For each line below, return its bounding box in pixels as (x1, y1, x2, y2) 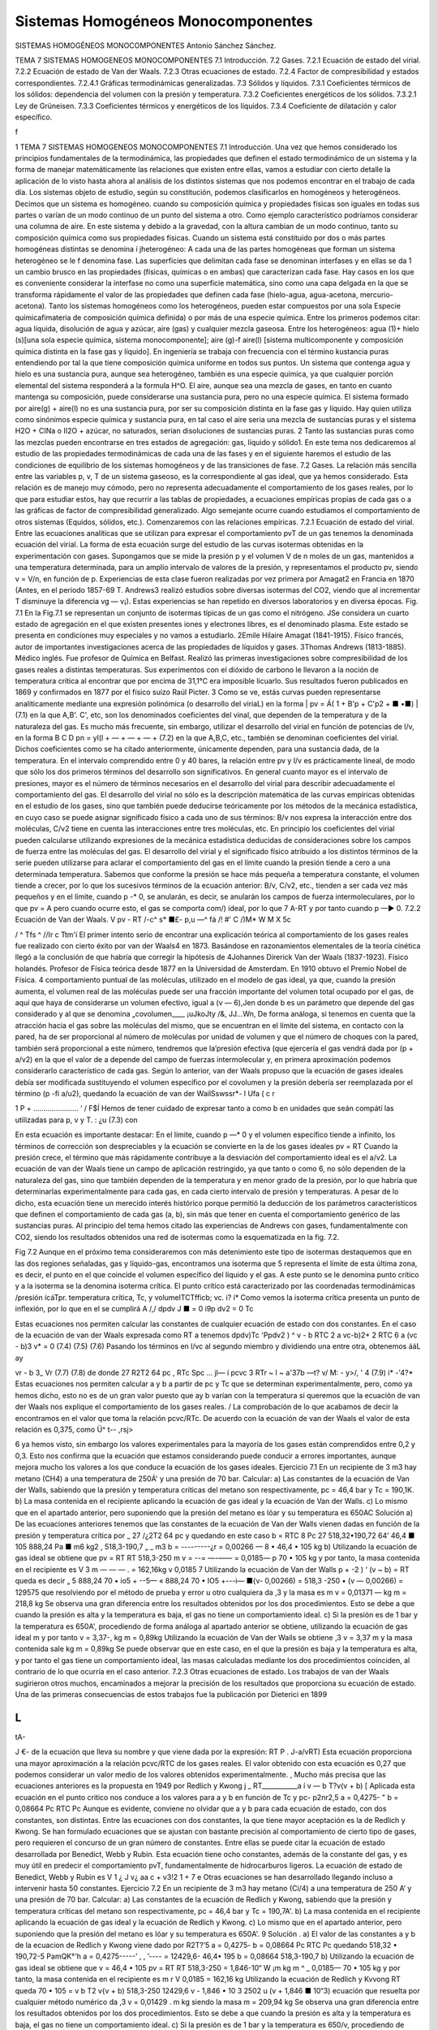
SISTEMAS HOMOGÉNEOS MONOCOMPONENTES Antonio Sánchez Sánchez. (15, 41, 277, 50)
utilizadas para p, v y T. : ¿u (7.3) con (15, 1115, 138, 1125)
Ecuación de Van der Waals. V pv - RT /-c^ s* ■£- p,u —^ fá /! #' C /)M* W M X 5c (15, 914, 292, 925)
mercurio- (359, 289, 393, 300)
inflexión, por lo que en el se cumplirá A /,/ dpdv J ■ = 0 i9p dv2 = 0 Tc (15, 1304, 254, 1314)
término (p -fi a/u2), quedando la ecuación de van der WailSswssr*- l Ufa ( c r (15, 1089, 276, 1099)
